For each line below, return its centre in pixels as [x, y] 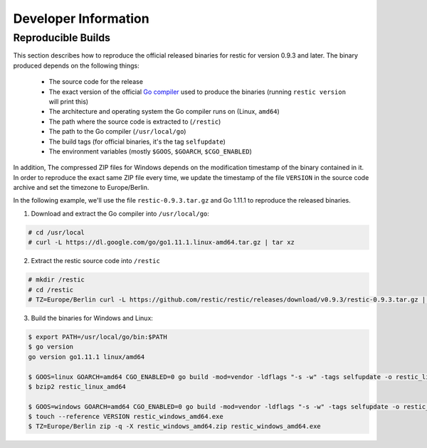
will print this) [69, 101]
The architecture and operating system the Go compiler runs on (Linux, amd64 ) [164, 112]
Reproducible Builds [62, 38]
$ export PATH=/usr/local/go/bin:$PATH [97, 337]
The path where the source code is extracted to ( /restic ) [135, 122]
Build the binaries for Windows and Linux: [92, 318]
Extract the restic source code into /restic [95, 261]
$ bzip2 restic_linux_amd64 [77, 386]
